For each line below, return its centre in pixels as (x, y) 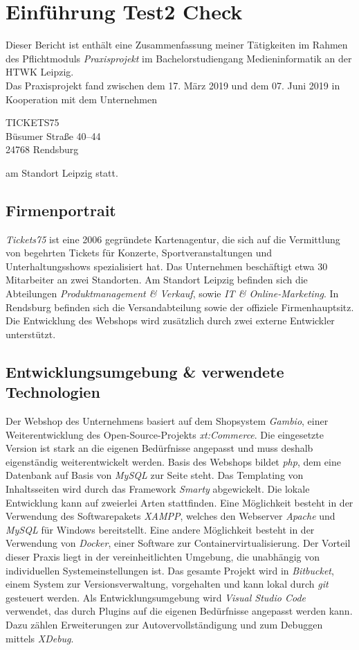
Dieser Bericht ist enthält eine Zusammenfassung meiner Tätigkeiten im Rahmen (177, 45)
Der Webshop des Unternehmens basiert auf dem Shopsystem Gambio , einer (167, 421)
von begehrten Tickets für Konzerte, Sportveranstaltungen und (139, 253)
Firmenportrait (61, 210)
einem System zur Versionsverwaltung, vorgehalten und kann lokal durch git (167, 584)
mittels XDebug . (40, 638)
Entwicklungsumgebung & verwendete (145, 371)
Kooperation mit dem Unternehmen (82, 99)
